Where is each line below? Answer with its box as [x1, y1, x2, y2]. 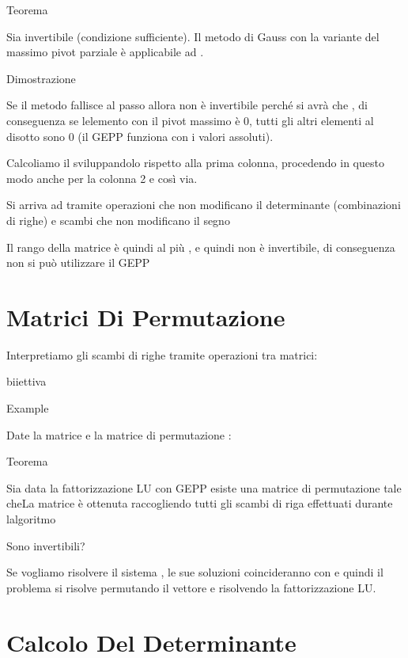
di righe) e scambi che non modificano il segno [6, 211, 230, 228]
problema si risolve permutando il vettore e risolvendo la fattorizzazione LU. [6, 579, 376, 595]
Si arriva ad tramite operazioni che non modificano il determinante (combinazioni [6, 196, 401, 213]
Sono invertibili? [6, 537, 85, 553]
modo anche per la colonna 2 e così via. [6, 169, 198, 186]
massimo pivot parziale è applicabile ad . [6, 44, 204, 60]
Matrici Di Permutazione [6, 300, 285, 333]
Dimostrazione [6, 70, 76, 86]
